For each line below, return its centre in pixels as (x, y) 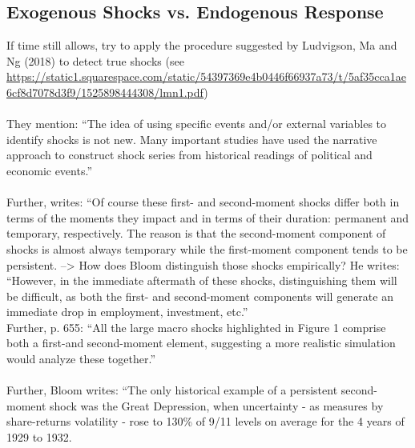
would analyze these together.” (81, 359)
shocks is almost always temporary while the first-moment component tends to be (207, 248)
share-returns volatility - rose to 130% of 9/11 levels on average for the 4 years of (205, 421)
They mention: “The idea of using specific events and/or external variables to (197, 124)
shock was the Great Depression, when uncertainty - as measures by (217, 405)
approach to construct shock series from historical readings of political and (189, 155)
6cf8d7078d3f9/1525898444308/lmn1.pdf (105, 92)
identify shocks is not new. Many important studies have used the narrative (192, 139)
